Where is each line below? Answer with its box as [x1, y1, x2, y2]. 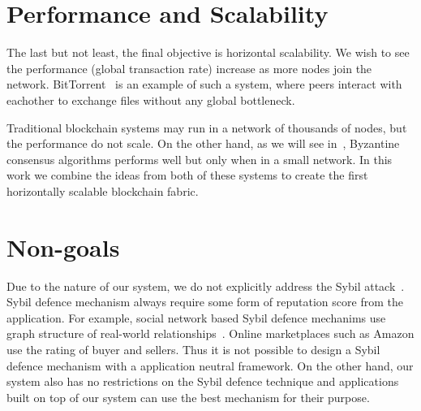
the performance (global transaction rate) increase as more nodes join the [6, 59, 372, 76]
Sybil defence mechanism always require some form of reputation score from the [6, 293, 403, 310]
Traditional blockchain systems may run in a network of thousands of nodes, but [6, 119, 407, 136]
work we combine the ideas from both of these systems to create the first [6, 167, 368, 184]
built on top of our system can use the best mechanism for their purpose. [6, 388, 370, 405]
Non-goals [6, 230, 120, 263]
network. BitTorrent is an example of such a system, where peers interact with [6, 76, 402, 93]
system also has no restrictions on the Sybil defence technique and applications [6, 373, 399, 390]
